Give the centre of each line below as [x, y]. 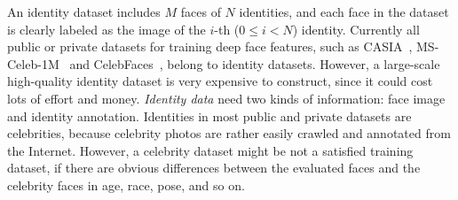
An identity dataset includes [84, 12]
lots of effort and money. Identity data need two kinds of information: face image [226, 98]
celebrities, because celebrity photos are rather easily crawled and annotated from [229, 133]
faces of [201, 12]
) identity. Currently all [356, 29]
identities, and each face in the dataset [344, 12]
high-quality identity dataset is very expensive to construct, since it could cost [220, 81]
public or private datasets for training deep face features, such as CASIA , [210, 46]
